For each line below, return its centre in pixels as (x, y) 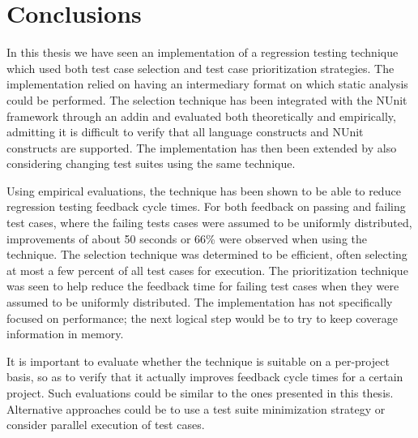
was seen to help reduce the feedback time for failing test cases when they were (203, 286)
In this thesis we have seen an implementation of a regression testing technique (203, 52)
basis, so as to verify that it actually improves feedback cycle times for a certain (205, 377)
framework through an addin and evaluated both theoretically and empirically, (201, 116)
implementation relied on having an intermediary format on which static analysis (207, 84)
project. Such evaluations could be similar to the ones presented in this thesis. (200, 393)
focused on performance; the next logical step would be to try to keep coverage (202, 318)
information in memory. (65, 334)
